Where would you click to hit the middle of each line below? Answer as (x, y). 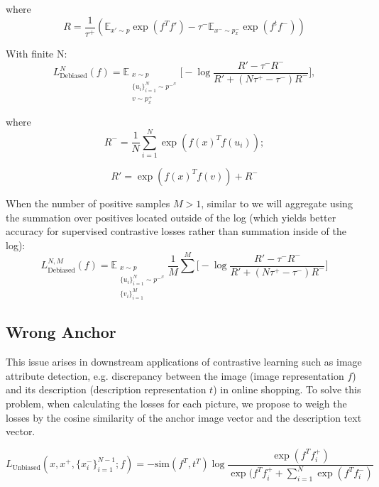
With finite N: (37, 54)
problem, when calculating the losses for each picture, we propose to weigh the (176, 404)
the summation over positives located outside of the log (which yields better (171, 217)
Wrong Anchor (61, 332)
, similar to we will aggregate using (277, 203)
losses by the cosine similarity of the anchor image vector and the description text (184, 417)
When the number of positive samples (88, 203)
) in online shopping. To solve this (287, 389)
